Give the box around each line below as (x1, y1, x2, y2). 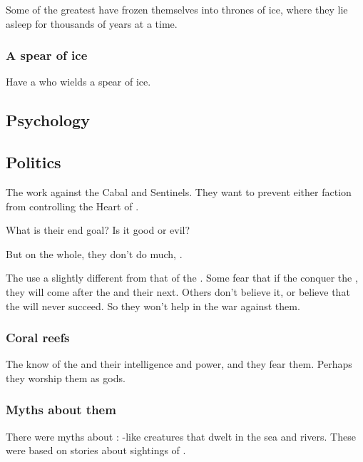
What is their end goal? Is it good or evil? (6, 222, 190, 237)
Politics (6, 151, 61, 173)
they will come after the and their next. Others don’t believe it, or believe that (6, 284, 350, 299)
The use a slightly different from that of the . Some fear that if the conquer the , (6, 270, 358, 285)
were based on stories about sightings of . (6, 443, 186, 458)
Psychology (6, 109, 90, 131)
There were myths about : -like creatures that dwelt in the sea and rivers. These (6, 428, 356, 443)
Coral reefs (6, 329, 70, 346)
